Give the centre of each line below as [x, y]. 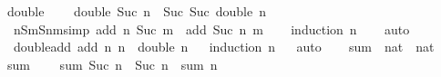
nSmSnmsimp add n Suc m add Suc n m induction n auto [211, 29]
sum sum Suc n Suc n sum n [113, 64]
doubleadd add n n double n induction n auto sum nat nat [224, 47]
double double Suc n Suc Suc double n [137, 11]
